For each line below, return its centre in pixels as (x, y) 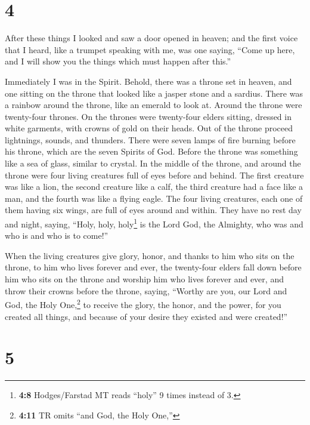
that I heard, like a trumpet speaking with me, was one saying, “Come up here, (150, 49)
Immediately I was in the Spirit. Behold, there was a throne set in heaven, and (148, 81)
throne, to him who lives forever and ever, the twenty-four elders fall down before (153, 267)
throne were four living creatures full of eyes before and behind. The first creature (154, 175)
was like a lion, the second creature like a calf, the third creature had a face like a (154, 187)
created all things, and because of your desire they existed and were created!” (146, 316)
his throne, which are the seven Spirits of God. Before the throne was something (151, 151)
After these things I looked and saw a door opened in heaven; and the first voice (151, 38)
